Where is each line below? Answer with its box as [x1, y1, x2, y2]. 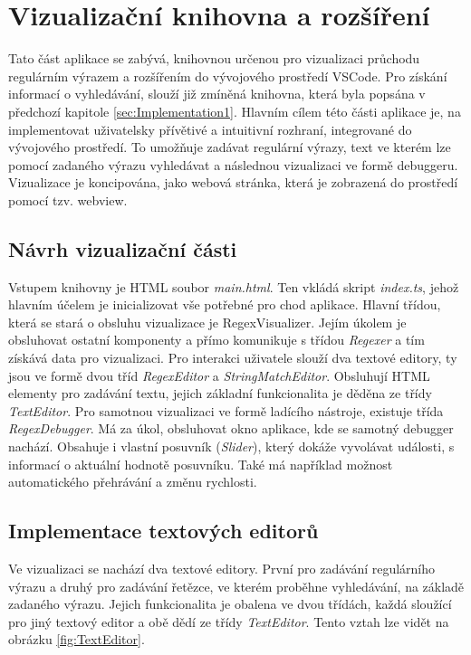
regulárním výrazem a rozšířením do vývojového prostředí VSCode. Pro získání [8, 66, 447, 85]
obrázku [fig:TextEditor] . [8, 630, 145, 649]
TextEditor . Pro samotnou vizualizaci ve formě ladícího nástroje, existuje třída [8, 401, 444, 420]
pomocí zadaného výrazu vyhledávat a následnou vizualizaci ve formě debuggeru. [8, 155, 458, 174]
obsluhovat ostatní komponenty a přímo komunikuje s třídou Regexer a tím [8, 330, 425, 349]
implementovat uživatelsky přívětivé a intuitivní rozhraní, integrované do [8, 119, 412, 138]
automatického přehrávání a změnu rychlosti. [8, 472, 257, 491]
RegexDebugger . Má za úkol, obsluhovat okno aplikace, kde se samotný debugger [8, 419, 454, 438]
